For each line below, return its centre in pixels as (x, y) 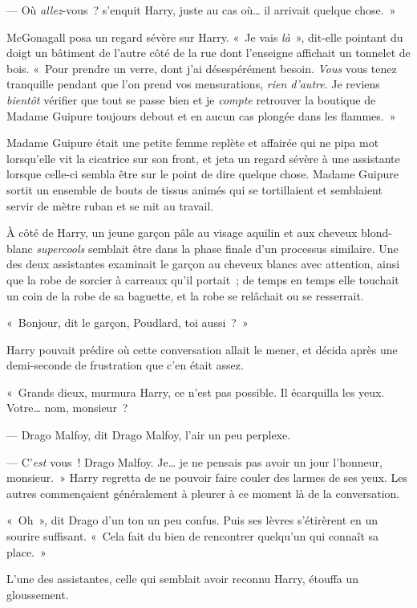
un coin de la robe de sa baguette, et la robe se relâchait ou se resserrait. (185, 295)
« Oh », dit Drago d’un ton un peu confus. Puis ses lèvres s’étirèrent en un (192, 520)
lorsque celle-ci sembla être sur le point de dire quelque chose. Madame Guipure (203, 174)
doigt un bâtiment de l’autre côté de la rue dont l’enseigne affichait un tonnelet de (208, 53)
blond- (376, 233)
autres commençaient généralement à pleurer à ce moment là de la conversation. (203, 493)
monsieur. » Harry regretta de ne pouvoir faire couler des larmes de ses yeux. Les (207, 477)
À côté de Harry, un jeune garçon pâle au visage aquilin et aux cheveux (182, 233)
